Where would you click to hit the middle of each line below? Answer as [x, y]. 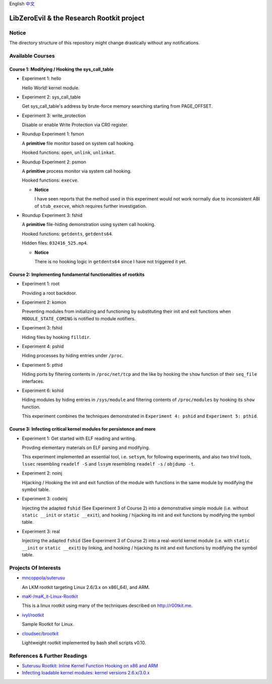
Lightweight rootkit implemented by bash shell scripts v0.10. [84, 643]
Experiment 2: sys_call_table [51, 97]
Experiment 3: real [41, 531]
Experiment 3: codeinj [45, 499]
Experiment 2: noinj [42, 473]
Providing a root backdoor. [49, 293]
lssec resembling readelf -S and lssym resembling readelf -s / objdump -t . [108, 464]
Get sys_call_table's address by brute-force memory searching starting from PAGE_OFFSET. [117, 106]
